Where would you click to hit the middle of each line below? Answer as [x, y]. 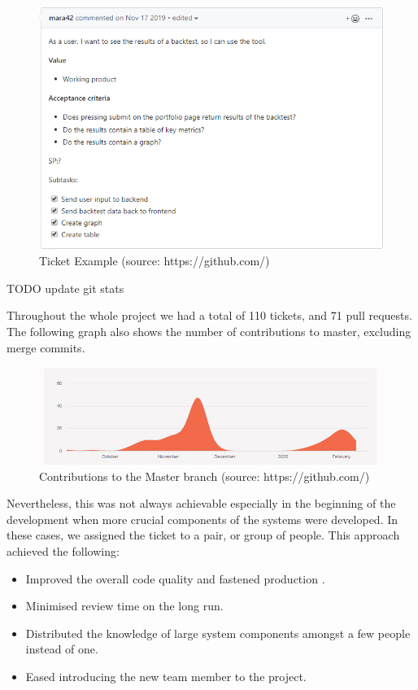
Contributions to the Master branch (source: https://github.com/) [205, 476]
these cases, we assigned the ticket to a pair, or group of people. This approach [203, 535]
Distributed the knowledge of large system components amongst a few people [218, 633]
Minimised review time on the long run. [124, 606]
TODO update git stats [65, 288]
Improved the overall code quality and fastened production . [175, 578]
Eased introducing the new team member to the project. [166, 676]
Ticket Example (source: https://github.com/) [155, 261]
